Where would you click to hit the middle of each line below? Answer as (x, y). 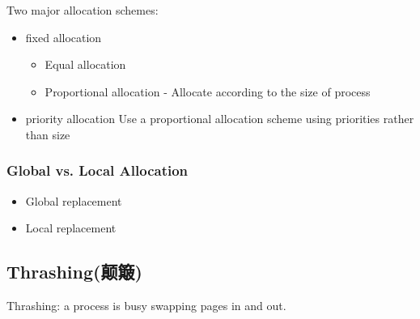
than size (48, 134)
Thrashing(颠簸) (74, 272)
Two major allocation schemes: (83, 10)
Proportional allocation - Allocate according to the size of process (208, 91)
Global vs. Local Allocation (98, 170)
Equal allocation (85, 64)
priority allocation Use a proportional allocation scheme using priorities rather (220, 119)
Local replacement (71, 228)
